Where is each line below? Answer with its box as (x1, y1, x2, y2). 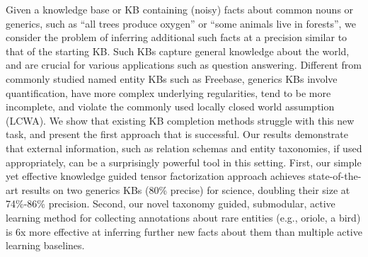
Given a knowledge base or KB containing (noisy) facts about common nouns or (6, 2, 354, 16)
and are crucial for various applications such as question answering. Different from (6, 57, 362, 72)
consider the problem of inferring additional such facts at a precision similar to (6, 30, 347, 45)
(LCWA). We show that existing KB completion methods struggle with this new (6, 113, 355, 127)
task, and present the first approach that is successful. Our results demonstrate (6, 127, 348, 142)
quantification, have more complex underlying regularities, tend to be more (6, 85, 331, 100)
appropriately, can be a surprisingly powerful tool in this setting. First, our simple (6, 154, 362, 169)
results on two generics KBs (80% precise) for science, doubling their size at (21, 182, 350, 197)
